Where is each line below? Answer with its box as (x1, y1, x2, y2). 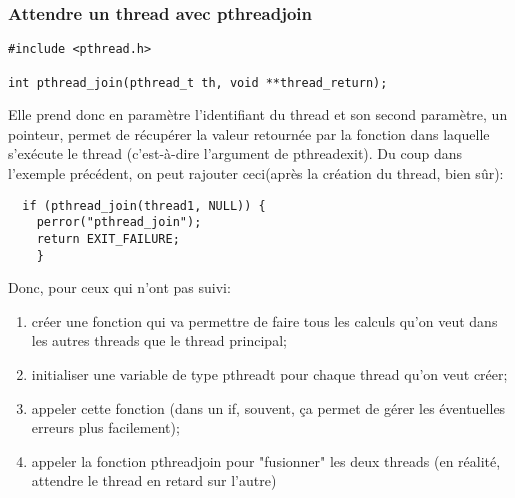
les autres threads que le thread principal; (31, 330, 287, 351)
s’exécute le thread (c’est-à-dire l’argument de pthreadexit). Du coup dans (8, 143, 463, 164)
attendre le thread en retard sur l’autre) (31, 470, 277, 491)
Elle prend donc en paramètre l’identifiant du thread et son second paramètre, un (8, 104, 508, 125)
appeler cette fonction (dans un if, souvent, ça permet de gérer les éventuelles (31, 397, 506, 418)
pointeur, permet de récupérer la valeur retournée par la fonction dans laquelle (8, 123, 490, 144)
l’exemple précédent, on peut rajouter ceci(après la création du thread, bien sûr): (8, 162, 504, 183)
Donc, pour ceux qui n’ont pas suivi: (8, 277, 231, 298)
